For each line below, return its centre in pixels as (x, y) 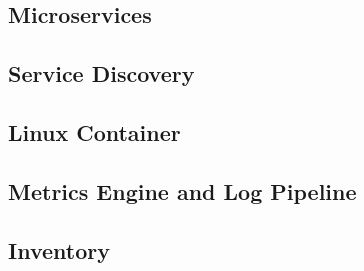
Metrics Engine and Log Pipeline (182, 190)
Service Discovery (101, 73)
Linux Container (94, 131)
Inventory (59, 249)
